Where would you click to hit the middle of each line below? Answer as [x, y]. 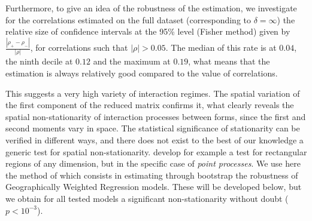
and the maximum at [132, 61]
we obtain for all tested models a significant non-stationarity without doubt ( [147, 198]
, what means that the [229, 61]
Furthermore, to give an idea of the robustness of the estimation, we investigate [151, 8]
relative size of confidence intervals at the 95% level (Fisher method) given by [148, 31]
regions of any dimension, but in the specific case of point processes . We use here [153, 163]
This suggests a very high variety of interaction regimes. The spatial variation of [153, 93]
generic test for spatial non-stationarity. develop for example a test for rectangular [156, 151]
